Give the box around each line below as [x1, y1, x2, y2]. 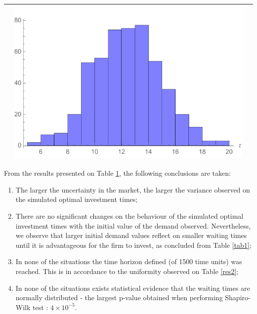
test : [33, 302, 48, 312]
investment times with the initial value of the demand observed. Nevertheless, [15, 220, 251, 231]
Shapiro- [225, 292, 251, 303]
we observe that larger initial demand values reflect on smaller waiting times [15, 230, 247, 240]
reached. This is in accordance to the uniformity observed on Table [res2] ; [15, 266, 239, 276]
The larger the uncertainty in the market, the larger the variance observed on [15, 184, 250, 195]
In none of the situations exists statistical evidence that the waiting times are [15, 282, 250, 293]
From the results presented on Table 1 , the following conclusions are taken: [4, 168, 231, 178]
